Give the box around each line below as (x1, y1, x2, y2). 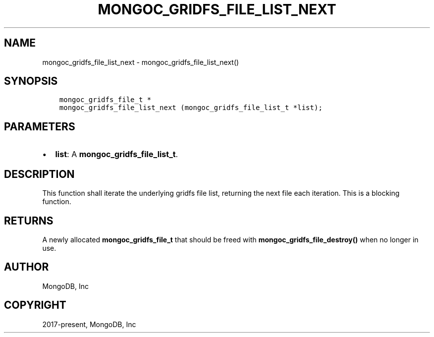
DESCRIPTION (4, 168, 75, 180)
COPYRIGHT (4, 299, 66, 312)
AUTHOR (4, 261, 49, 274)
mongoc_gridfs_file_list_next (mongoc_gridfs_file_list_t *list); (59, 104, 323, 112)
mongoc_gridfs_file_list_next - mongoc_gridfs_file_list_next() (42, 57, 239, 66)
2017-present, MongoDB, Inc (42, 320, 136, 329)
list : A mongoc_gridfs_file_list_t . (55, 149, 178, 160)
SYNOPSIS (4, 75, 58, 88)
